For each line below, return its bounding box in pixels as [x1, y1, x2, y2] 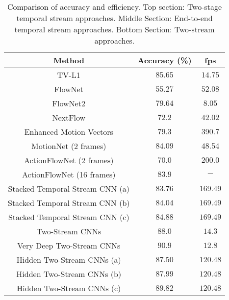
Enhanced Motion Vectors [24, 126, 113, 137]
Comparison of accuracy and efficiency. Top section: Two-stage [7, 1, 222, 12]
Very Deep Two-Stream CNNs [17, 240, 121, 251]
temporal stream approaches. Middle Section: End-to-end [16, 12, 213, 24]
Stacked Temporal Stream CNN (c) [8, 211, 129, 223]
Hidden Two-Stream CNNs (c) [17, 282, 121, 294]
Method [53, 54, 84, 66]
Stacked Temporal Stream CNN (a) [8, 183, 130, 194]
